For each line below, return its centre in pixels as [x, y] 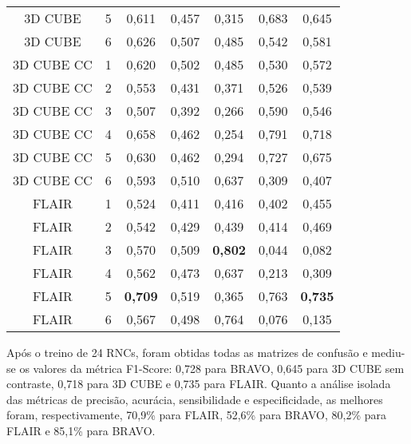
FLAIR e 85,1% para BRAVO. [81, 430]
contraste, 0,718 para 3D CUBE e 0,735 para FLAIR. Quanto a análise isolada [199, 384]
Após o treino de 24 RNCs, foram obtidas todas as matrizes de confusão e [187, 352]
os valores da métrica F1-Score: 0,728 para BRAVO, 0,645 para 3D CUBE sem [212, 368]
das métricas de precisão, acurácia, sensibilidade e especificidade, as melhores [195, 399]
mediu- [388, 352]
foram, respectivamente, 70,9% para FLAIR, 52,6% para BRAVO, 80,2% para [197, 415]
